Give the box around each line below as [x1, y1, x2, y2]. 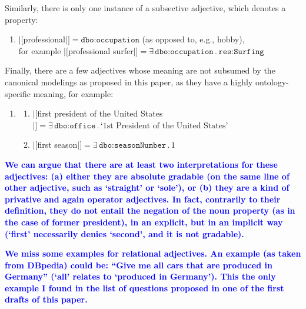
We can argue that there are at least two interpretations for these [5, 158, 278, 170]
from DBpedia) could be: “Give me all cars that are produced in [5, 258, 272, 271]
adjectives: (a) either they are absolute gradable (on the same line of [5, 170, 290, 182]
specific [5, 87, 31, 99]
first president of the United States [37, 107, 163, 119]
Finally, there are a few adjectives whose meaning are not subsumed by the [5, 64, 275, 77]
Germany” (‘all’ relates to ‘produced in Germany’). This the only [5, 270, 276, 283]
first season [37, 138, 78, 151]
